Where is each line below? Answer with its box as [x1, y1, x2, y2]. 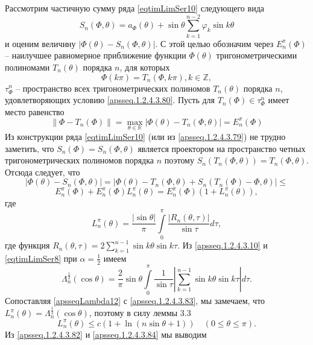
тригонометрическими [216, 49, 297, 62]
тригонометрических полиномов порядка [5, 154, 154, 166]
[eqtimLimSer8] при [5, 252, 77, 264]
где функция [5, 239, 50, 252]
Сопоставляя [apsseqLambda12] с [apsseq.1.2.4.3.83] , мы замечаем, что [5, 294, 265, 306]
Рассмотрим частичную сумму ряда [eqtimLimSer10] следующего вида [5, 2, 264, 14]
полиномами [5, 60, 50, 73]
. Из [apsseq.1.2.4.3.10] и [177, 239, 268, 252]
